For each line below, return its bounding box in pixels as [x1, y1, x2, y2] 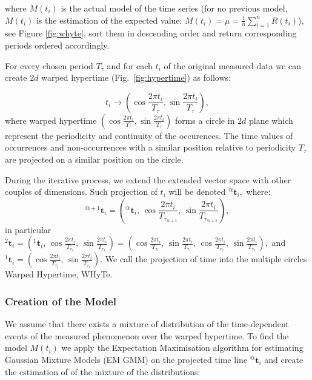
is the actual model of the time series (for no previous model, [61, 2, 288, 14]
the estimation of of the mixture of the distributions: [5, 365, 201, 378]
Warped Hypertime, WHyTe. [5, 268, 113, 280]
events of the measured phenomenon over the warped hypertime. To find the [5, 329, 289, 342]
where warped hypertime [5, 114, 97, 126]
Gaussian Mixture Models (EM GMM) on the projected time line [5, 353, 248, 365]
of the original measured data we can [164, 59, 301, 72]
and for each [107, 59, 153, 72]
